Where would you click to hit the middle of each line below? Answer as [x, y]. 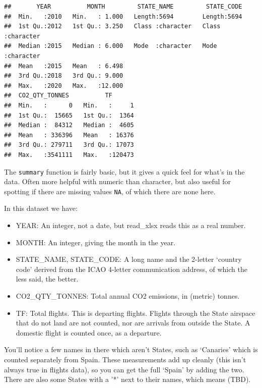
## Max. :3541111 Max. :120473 [69, 155]
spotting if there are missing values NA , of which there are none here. [110, 191]
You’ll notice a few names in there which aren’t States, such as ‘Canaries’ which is [131, 349]
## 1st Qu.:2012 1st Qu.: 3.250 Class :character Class [112, 26]
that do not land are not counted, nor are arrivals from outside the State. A [133, 323]
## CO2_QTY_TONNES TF [58, 96]
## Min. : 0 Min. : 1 [69, 105]
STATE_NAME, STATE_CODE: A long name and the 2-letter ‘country [129, 259]
